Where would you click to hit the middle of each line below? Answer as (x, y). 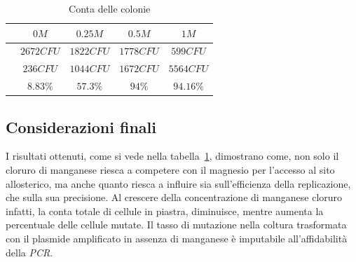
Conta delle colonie (110, 8)
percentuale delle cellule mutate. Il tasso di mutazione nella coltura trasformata (176, 225)
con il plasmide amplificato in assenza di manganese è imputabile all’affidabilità (177, 238)
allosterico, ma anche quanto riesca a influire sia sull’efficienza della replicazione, (178, 183)
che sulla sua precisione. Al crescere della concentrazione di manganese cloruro (174, 197)
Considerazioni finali (81, 126)
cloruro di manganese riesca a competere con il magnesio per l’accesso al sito (170, 170)
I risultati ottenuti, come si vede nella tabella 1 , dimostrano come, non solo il (172, 156)
